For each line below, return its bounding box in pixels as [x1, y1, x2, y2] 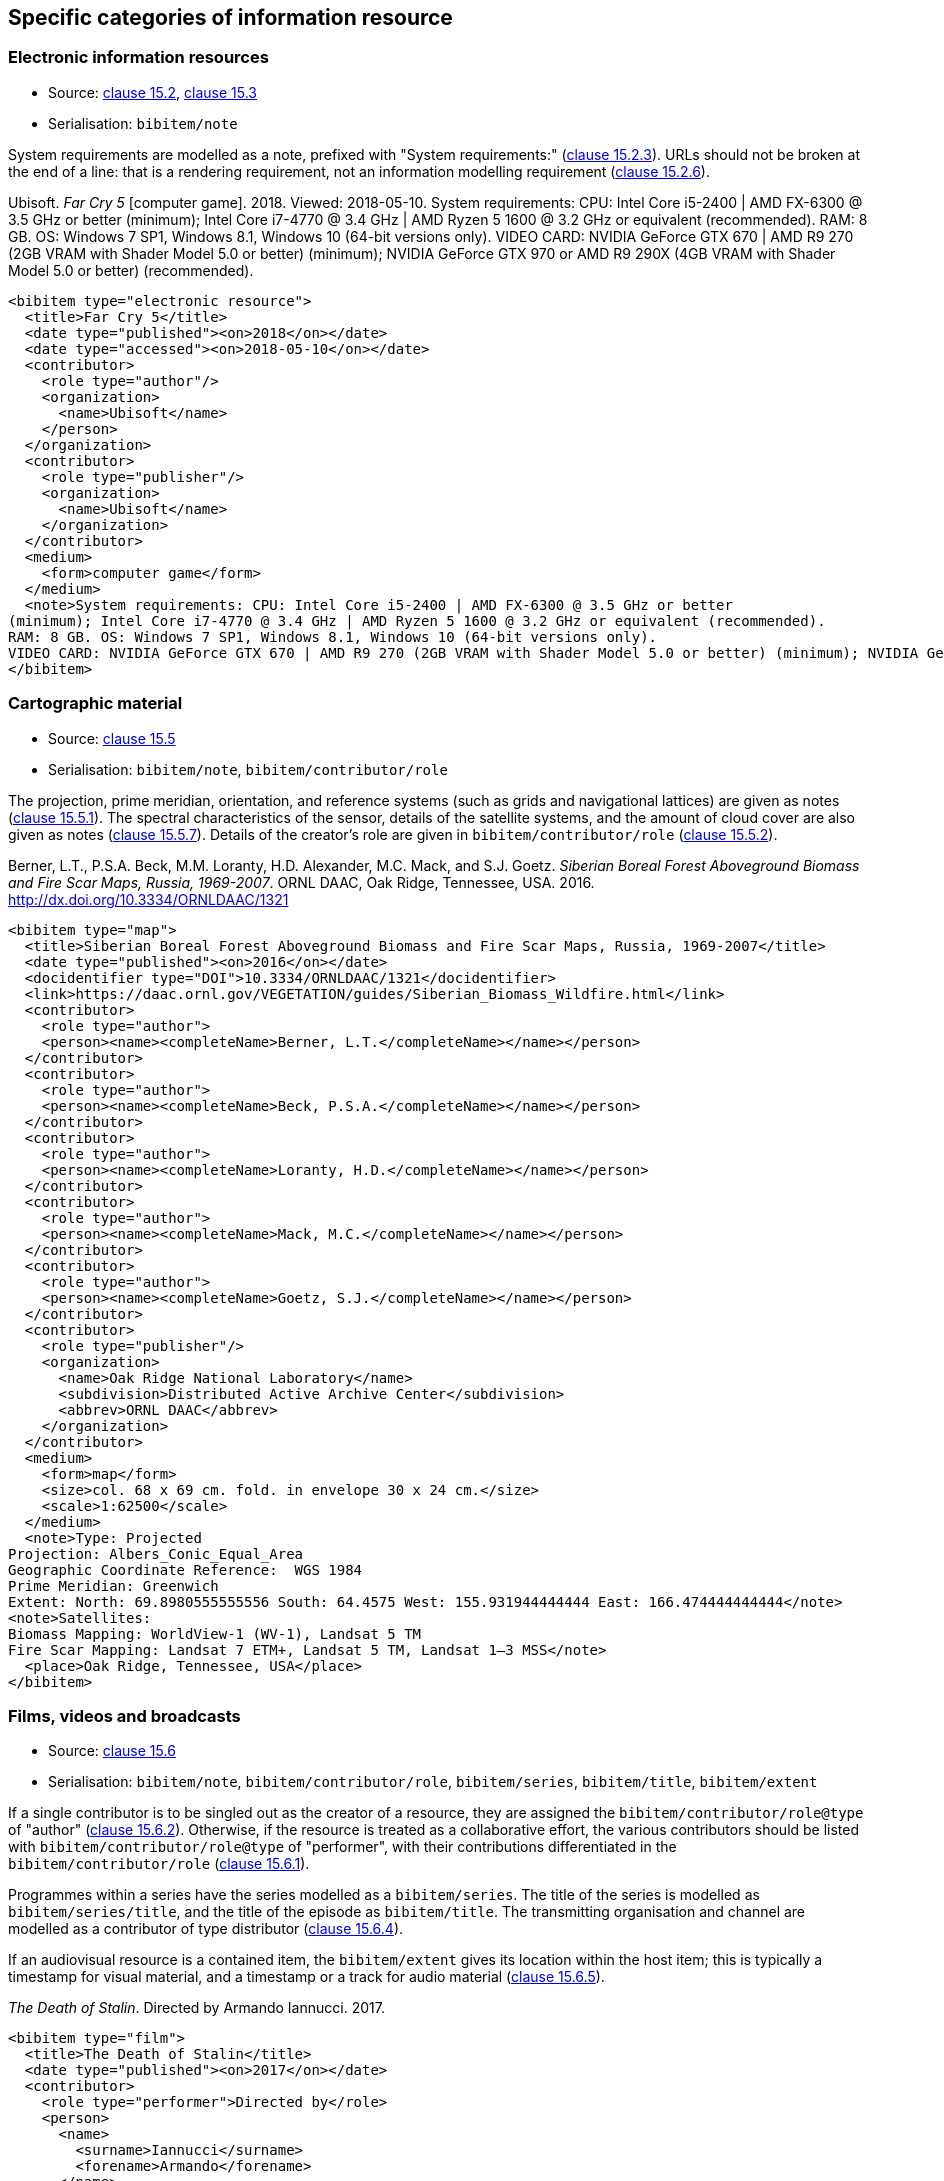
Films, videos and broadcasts [8, 1705, 241, 1726]
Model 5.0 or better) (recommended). [8, 261, 254, 279]
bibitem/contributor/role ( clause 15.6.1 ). [8, 1855, 310, 1873]
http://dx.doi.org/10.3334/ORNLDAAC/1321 [8, 890, 289, 908]
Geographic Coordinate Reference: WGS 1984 [8, 1561, 363, 1578]
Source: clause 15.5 [48, 729, 176, 747]
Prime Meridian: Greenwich [8, 1577, 219, 1594]
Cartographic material [8, 693, 183, 714]
